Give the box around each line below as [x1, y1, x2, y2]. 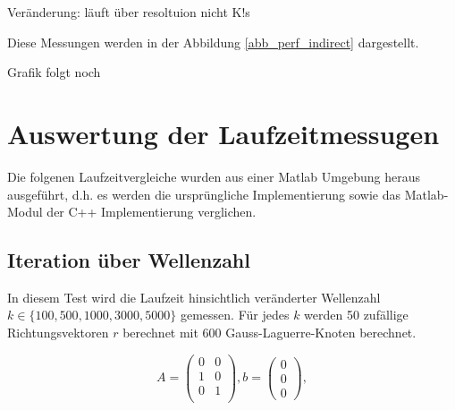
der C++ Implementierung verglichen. [46, 202, 257, 221]
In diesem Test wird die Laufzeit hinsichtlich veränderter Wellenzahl [7, 287, 381, 306]
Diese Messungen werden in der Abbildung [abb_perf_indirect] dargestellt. [7, 32, 419, 51]
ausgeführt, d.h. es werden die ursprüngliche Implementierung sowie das [7, 184, 401, 203]
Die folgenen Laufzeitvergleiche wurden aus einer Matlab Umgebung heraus [7, 167, 420, 185]
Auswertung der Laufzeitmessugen [7, 115, 440, 151]
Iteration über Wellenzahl [7, 246, 250, 274]
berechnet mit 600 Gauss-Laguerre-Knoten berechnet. [122, 323, 417, 342]
